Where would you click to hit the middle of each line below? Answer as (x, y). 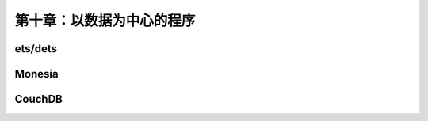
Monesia (36, 74)
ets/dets (36, 49)
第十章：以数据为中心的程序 (105, 21)
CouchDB (38, 99)
